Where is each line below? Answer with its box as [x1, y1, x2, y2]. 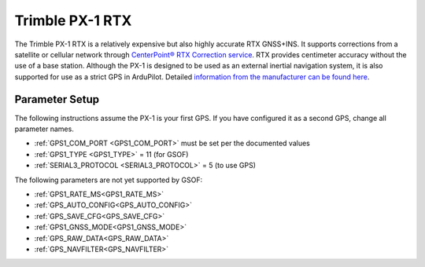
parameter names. [14, 124, 74, 133]
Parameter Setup [14, 93, 100, 106]
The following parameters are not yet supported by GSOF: [14, 175, 203, 185]
